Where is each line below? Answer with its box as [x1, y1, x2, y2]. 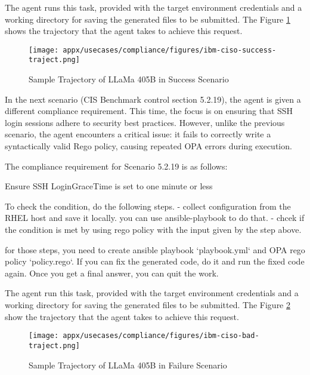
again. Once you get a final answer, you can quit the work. [5, 266, 219, 279]
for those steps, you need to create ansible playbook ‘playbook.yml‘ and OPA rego [5, 243, 305, 256]
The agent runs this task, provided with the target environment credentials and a [5, 1, 302, 13]
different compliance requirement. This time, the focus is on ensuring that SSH [5, 104, 293, 117]
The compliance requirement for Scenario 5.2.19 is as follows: [5, 159, 228, 172]
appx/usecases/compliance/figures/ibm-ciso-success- [63, 45, 277, 54]
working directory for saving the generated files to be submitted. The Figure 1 [5, 13, 290, 25]
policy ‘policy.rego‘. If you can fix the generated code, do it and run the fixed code [5, 255, 305, 268]
